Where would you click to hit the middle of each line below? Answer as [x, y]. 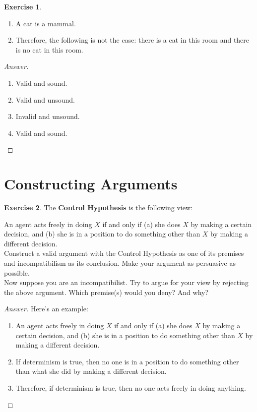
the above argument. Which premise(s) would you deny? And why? [106, 292]
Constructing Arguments [91, 184]
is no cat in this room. [49, 49]
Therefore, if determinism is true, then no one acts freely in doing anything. [131, 387]
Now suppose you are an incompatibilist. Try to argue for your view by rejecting [126, 282]
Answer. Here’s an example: [46, 309]
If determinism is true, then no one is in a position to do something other [127, 361]
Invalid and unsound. [48, 116]
